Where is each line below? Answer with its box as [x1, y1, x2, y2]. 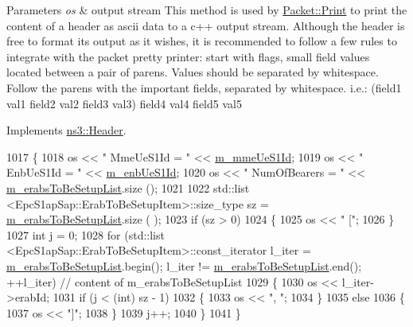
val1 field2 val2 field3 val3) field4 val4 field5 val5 [6, 95, 242, 111]
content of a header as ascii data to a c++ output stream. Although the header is [6, 17, 405, 33]
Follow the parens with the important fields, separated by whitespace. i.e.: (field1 [6, 79, 402, 95]
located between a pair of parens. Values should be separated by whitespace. [6, 64, 379, 80]
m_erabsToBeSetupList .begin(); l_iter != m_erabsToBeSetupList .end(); [6, 257, 362, 274]
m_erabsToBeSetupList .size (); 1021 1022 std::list [6, 179, 250, 196]
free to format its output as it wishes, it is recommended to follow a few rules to [6, 33, 397, 49]
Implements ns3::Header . [6, 122, 127, 138]
